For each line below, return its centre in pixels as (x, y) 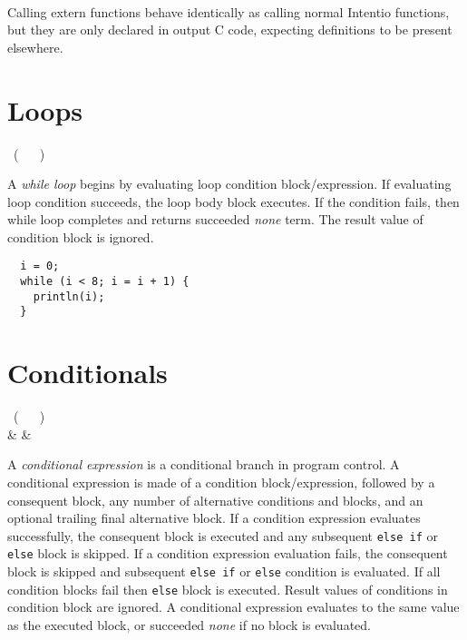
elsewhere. (35, 47)
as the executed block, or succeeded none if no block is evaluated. (189, 625)
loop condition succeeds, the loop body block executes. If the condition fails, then (233, 201)
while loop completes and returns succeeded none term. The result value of (215, 219)
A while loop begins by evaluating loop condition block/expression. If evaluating (229, 184)
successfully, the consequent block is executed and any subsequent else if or (223, 535)
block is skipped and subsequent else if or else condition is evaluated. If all (224, 571)
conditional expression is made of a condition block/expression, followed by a (221, 482)
